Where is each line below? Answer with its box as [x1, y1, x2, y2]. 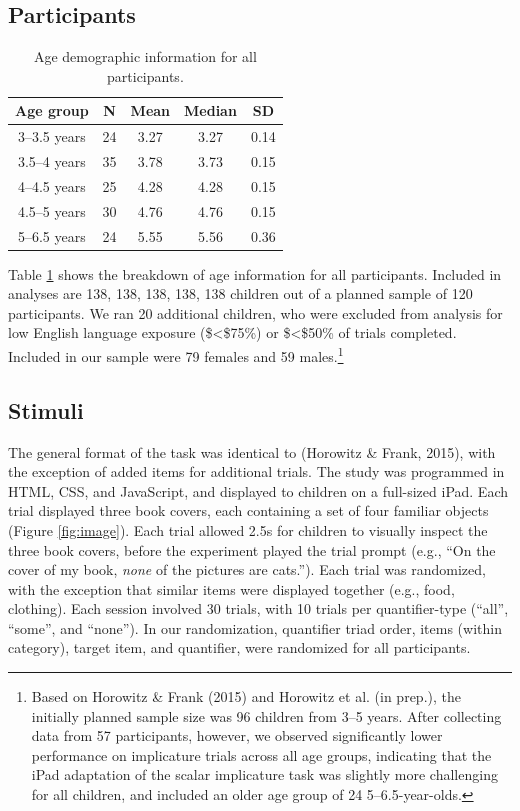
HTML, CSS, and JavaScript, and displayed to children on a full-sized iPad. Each [8, 480, 509, 501]
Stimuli [8, 394, 84, 425]
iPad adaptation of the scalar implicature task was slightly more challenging [31, 764, 498, 785]
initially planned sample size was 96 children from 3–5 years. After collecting [31, 705, 502, 726]
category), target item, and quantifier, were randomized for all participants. [8, 637, 471, 658]
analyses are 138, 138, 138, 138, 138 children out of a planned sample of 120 [8, 283, 473, 304]
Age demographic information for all [33, 46, 257, 67]
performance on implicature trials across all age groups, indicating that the [31, 744, 492, 765]
